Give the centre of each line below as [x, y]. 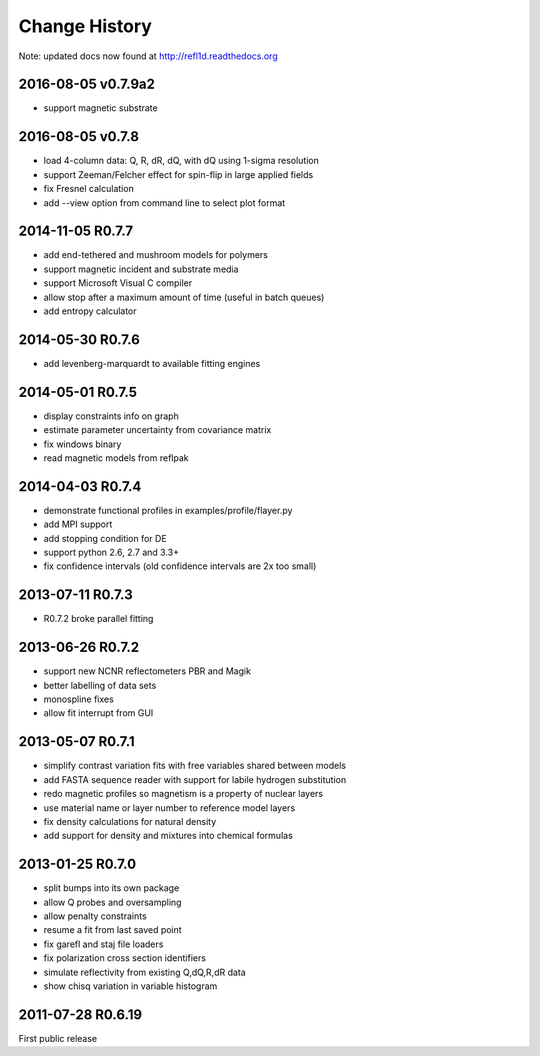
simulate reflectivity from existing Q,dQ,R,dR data [145, 972]
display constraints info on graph [111, 416]
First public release [58, 1038]
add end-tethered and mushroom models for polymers [156, 255]
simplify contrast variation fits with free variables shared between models [195, 766]
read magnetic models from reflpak [116, 457]
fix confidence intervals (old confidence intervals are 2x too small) [180, 566]
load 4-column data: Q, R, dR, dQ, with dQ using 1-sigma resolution [181, 161]
